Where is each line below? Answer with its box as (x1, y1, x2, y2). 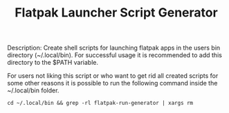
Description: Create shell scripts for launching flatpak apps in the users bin (7, 43, 221, 52)
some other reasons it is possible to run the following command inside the (7, 79, 218, 88)
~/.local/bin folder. (7, 86, 59, 94)
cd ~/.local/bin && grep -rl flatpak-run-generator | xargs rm (7, 100, 194, 107)
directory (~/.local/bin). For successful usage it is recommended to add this (7, 51, 223, 59)
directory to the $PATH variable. (7, 59, 99, 67)
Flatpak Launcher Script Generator (15, 5, 218, 21)
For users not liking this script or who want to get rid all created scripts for (7, 72, 219, 80)
